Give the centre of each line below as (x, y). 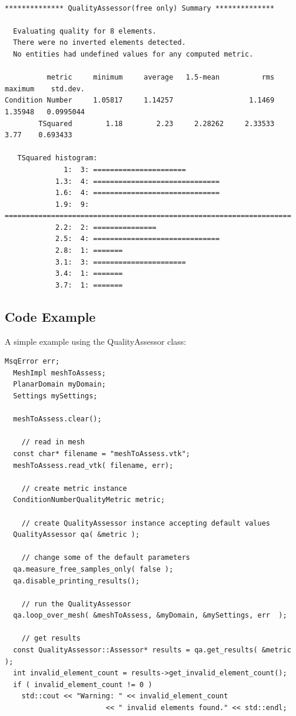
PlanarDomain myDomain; (59, 385)
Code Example (50, 316)
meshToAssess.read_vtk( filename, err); (93, 465)
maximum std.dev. (45, 89)
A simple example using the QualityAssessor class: (96, 341)
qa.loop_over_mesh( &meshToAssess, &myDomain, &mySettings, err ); (150, 616)
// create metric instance (74, 488)
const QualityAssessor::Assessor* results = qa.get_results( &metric (152, 650)
